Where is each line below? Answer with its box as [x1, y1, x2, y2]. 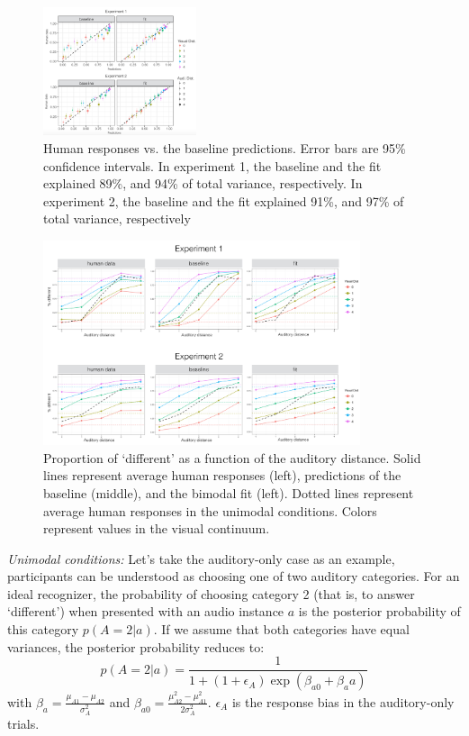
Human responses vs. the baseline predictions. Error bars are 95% [43, 139, 406, 158]
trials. [7, 713, 40, 732]
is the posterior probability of [298, 602, 461, 621]
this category [7, 620, 79, 639]
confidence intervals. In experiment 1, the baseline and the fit [43, 156, 382, 175]
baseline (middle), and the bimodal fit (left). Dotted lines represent [43, 483, 414, 502]
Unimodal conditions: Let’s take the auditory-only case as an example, [7, 549, 395, 568]
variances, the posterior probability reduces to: [7, 637, 265, 656]
